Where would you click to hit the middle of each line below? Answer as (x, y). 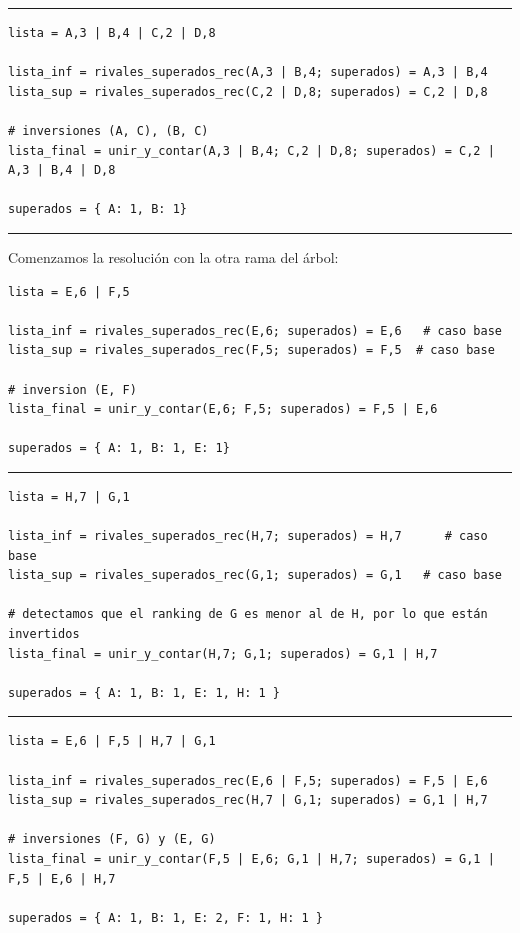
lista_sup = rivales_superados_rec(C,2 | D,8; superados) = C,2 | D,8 (248, 91)
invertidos (44, 634)
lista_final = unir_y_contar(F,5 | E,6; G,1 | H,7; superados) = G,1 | (251, 858)
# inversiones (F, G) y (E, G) (112, 839)
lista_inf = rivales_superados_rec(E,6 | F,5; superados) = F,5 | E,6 (248, 780)
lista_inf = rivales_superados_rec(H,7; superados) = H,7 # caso (248, 536)
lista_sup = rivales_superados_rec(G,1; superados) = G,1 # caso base (255, 575)
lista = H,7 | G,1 (69, 496)
